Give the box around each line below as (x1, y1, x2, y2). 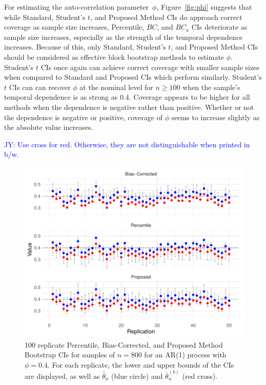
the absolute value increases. (4, 122, 93, 132)
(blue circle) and (111, 370, 163, 381)
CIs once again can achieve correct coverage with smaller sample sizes (40, 61, 259, 72)
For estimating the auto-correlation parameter (4, 2, 149, 12)
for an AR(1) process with (144, 349, 227, 360)
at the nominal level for (79, 81, 153, 92)
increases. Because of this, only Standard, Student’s (4, 41, 166, 52)
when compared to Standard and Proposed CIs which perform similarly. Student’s (4, 72, 262, 82)
